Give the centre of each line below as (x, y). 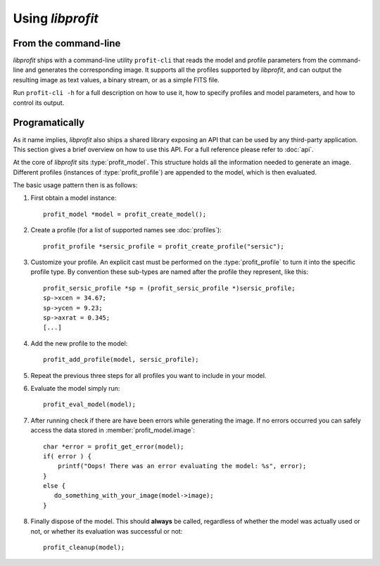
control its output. (39, 103)
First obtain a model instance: (74, 198)
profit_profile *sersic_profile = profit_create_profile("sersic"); (164, 246)
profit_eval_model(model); (90, 404)
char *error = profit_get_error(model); (114, 446)
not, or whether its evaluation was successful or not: (107, 531)
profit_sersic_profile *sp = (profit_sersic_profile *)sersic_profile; (169, 288)
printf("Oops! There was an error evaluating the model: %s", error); (182, 466)
